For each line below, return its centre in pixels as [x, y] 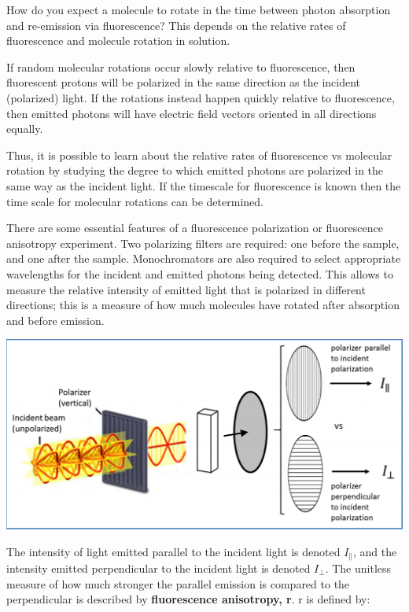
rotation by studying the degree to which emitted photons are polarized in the [195, 170]
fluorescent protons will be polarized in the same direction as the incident [184, 82]
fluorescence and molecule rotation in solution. [118, 41]
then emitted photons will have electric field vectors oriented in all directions [192, 113]
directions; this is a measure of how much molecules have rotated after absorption [203, 305]
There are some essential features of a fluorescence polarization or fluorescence [195, 228]
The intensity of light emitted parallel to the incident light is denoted [173, 551]
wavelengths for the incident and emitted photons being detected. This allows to [200, 273]
